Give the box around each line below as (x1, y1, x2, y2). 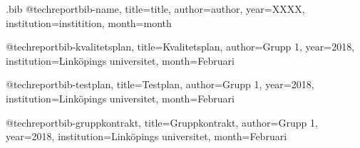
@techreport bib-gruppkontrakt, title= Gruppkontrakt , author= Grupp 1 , (6, 115, 318, 129)
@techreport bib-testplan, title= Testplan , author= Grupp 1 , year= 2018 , (6, 77, 314, 92)
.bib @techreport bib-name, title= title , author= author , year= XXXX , (6, 1, 305, 16)
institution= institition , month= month (6, 15, 172, 30)
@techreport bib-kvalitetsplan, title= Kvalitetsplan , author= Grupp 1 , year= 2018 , (6, 39, 355, 54)
